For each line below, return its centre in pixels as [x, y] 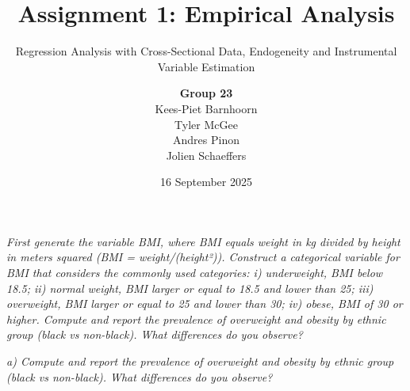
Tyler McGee [206, 124]
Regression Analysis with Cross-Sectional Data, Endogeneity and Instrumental [206, 51]
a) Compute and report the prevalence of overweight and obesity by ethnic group [200, 361]
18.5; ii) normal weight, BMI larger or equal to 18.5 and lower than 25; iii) [190, 288]
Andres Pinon [206, 140]
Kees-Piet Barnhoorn [206, 108]
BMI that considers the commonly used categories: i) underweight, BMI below [195, 273]
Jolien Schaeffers [206, 155]
